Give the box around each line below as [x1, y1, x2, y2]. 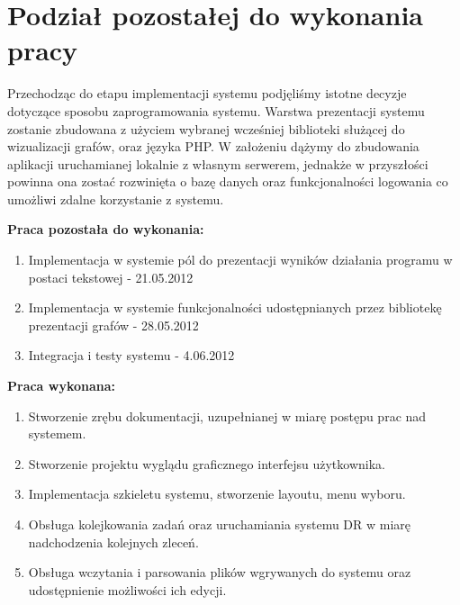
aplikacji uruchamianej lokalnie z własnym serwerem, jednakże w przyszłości [7, 154, 428, 173]
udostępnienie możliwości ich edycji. [28, 580, 227, 599]
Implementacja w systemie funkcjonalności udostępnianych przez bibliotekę [28, 298, 442, 317]
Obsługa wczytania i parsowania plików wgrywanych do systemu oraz [28, 563, 411, 582]
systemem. [28, 424, 86, 443]
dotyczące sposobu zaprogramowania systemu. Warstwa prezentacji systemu [7, 101, 425, 120]
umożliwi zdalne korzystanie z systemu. [7, 189, 224, 208]
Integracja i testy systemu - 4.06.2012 [28, 346, 235, 365]
